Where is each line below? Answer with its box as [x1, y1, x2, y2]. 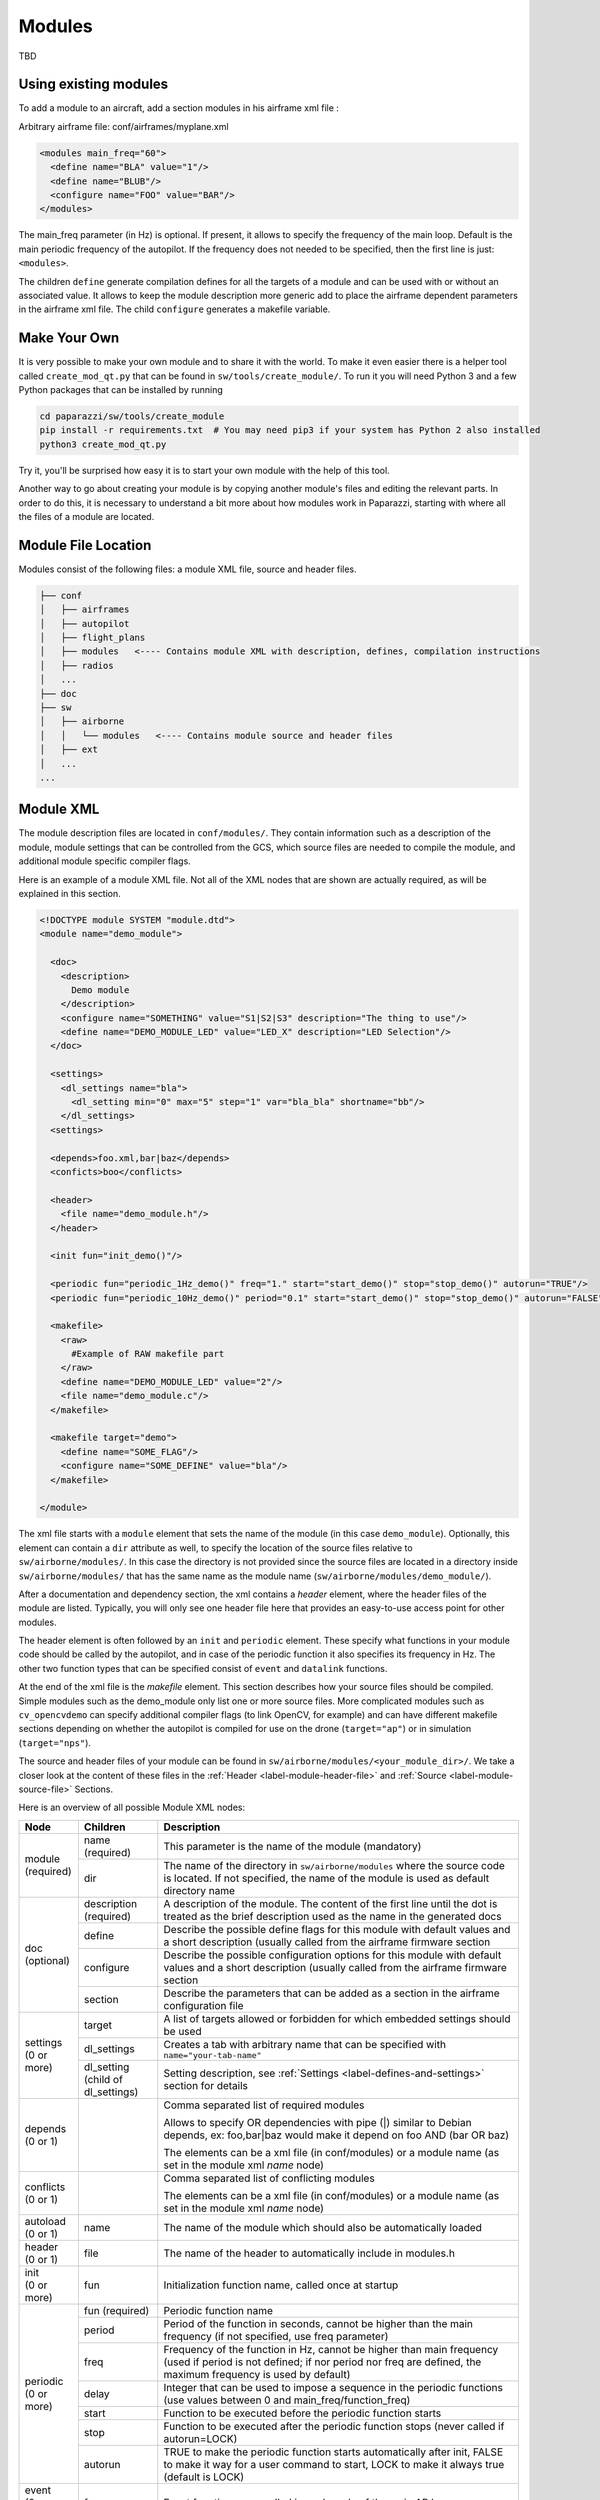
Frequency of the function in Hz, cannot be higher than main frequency [163, 2342, 499, 2356]
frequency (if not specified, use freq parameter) [163, 2329, 389, 2343]
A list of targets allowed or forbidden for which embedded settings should [163, 2011, 511, 2025]
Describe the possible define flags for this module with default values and [163, 1922, 511, 1936]
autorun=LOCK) [163, 2431, 238, 2445]
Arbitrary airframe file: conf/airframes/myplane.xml [18, 120, 229, 132]
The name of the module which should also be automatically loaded [163, 2220, 482, 2234]
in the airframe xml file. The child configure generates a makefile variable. [18, 303, 331, 315]
